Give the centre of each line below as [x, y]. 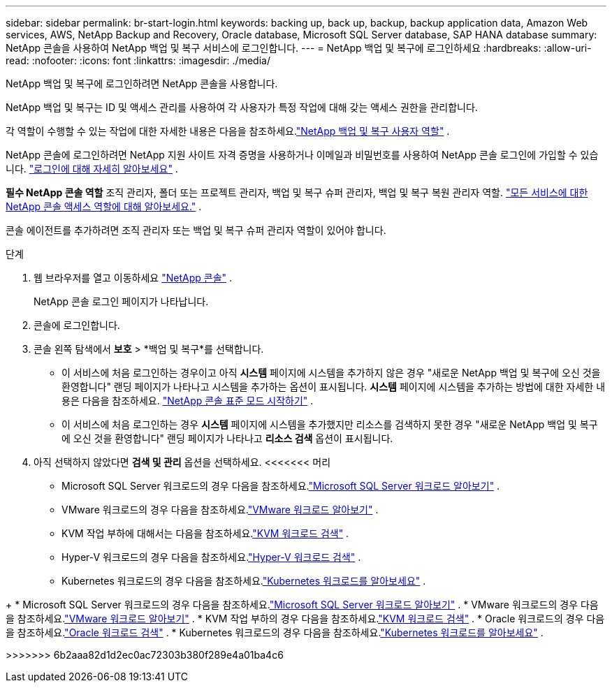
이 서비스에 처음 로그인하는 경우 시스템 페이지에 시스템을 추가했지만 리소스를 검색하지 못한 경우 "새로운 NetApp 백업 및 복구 [330, 424]
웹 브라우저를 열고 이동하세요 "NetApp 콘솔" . [133, 278]
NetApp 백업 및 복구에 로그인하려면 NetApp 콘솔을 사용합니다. [142, 83]
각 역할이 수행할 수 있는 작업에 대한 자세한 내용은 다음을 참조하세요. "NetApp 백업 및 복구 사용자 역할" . [228, 131]
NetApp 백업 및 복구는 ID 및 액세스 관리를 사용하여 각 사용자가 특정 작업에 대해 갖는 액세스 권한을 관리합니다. [242, 107]
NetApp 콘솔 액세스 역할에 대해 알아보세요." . [104, 206]
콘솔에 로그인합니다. [77, 325]
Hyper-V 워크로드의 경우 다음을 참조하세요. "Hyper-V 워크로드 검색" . [211, 557]
